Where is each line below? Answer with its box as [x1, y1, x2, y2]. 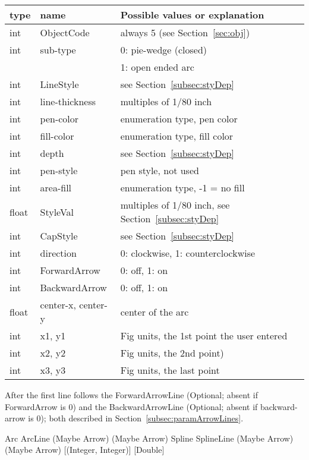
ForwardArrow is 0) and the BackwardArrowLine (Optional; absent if [5, 400, 258, 412]
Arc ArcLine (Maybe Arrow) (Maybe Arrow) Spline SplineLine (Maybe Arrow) [5, 431, 294, 444]
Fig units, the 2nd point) [120, 346, 224, 360]
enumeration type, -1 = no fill [120, 181, 245, 194]
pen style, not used [120, 163, 199, 177]
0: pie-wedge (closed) [120, 43, 207, 56]
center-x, [40, 298, 77, 311]
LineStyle [40, 77, 79, 91]
